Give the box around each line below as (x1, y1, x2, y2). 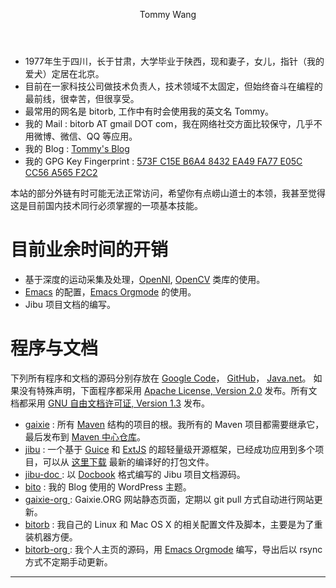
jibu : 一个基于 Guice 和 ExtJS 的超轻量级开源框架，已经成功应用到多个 (24, 443, 316, 455)
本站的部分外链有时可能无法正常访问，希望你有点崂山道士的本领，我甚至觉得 (10, 187, 326, 199)
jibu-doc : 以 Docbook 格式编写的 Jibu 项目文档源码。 (24, 468, 246, 480)
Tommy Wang (139, 9, 197, 20)
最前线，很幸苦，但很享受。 (24, 93, 140, 104)
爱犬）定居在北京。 (24, 68, 105, 79)
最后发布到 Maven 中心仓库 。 (24, 430, 147, 443)
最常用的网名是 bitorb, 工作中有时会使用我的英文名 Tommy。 (24, 105, 275, 117)
